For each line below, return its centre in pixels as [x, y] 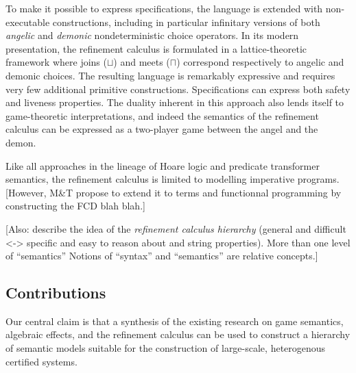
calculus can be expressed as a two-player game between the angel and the [162, 129]
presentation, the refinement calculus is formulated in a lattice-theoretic [156, 48]
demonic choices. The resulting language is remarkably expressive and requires [170, 75]
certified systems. [41, 361]
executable [28, 22]
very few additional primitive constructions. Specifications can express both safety [178, 89]
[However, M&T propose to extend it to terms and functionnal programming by [174, 192]
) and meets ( [142, 62]
